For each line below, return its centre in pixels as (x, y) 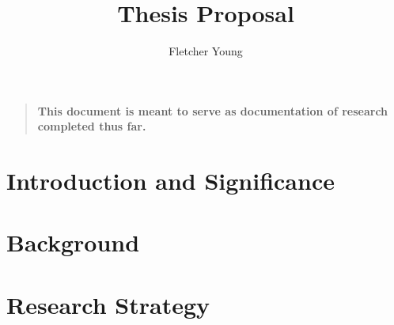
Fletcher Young (206, 51)
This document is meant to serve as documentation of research (213, 110)
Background (73, 242)
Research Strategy (108, 304)
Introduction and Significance (170, 181)
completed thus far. (92, 126)
